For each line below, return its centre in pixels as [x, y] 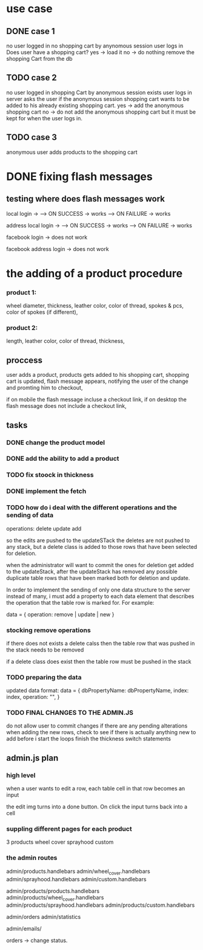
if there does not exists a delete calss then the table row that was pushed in [101, 643]
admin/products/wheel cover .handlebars [55, 898]
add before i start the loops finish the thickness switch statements [89, 739]
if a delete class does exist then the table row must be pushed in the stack [99, 661]
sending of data [30, 515]
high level [21, 775]
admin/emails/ [24, 929]
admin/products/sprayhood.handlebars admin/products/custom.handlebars [101, 905]
